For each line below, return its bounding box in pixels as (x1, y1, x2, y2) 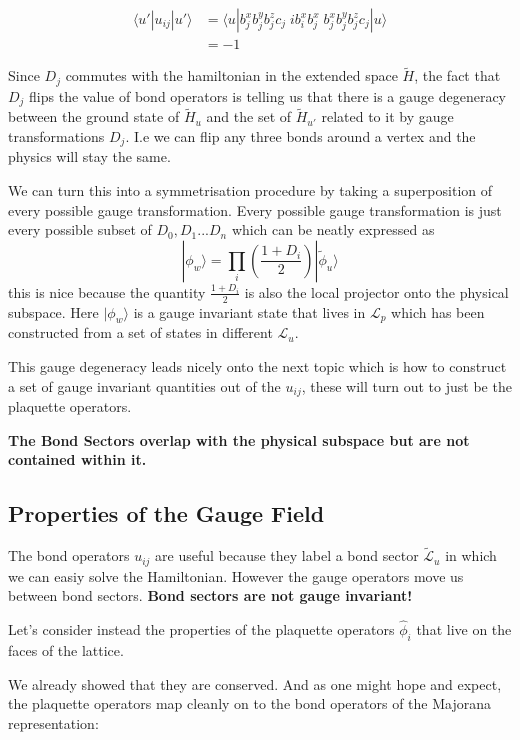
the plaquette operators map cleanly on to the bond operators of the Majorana (8, 693, 491, 714)
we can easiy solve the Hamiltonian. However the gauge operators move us (8, 565, 464, 586)
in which (445, 545, 497, 566)
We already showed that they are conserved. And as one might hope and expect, (8, 673, 502, 694)
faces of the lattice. (8, 639, 124, 660)
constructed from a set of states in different (8, 322, 273, 343)
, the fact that (414, 65, 501, 86)
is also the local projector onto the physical (244, 281, 509, 302)
